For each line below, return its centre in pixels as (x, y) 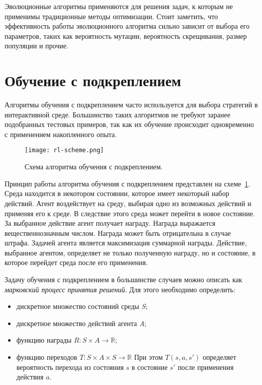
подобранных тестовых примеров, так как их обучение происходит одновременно (129, 124)
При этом (148, 357)
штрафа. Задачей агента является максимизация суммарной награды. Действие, (126, 243)
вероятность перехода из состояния (70, 367)
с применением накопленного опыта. (61, 134)
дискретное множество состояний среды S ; (82, 306)
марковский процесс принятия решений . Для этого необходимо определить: (120, 289)
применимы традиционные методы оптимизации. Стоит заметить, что (111, 16)
